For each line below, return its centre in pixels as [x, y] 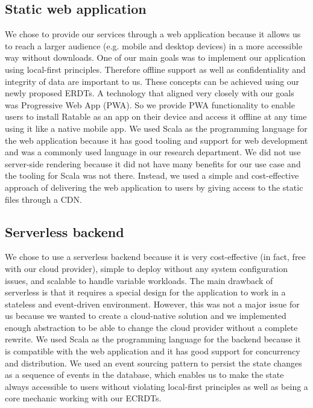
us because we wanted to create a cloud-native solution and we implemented [146, 316]
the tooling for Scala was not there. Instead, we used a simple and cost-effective [152, 175]
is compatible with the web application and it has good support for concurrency [153, 351]
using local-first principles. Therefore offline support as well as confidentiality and [155, 69]
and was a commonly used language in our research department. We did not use [153, 152]
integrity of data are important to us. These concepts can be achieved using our [152, 81]
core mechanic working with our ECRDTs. [83, 398]
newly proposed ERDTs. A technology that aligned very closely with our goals [150, 93]
